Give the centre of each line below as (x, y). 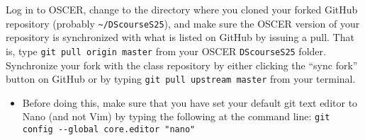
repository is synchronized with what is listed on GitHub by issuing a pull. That (180, 37)
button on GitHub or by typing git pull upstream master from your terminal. (181, 79)
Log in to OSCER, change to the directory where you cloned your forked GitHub (182, 9)
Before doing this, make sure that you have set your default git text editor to (190, 102)
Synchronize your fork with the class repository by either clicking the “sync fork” (182, 65)
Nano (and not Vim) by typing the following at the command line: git (176, 116)
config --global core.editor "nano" (109, 129)
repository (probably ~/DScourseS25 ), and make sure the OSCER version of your (183, 23)
